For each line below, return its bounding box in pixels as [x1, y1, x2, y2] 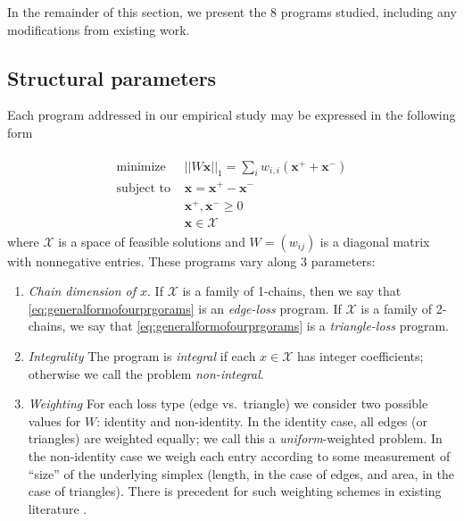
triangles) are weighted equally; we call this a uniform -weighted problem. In [28, 429, 443, 448]
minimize [116, 160, 166, 173]
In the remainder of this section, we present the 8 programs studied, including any [7, 3, 457, 21]
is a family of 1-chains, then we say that [182, 282, 402, 300]
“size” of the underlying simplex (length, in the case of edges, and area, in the [28, 464, 454, 483]
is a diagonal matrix [319, 231, 430, 250]
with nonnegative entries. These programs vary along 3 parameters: [7, 251, 376, 270]
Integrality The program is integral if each [28, 347, 256, 366]
